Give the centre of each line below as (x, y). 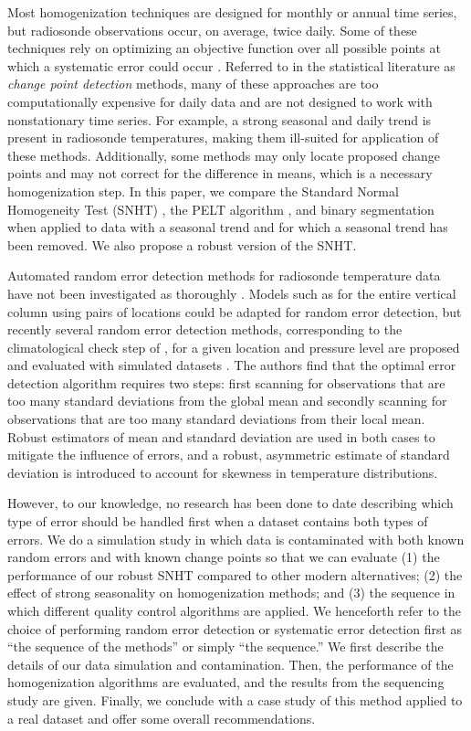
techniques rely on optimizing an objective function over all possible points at (224, 48)
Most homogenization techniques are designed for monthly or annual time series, (232, 12)
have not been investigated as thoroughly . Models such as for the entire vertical (232, 293)
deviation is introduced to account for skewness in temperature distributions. (223, 472)
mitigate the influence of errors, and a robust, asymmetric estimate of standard (229, 455)
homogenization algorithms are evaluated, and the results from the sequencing (226, 682)
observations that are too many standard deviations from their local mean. (216, 419)
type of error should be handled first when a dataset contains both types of (218, 521)
